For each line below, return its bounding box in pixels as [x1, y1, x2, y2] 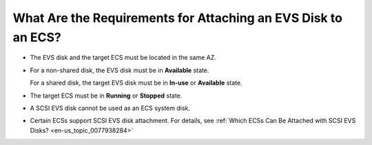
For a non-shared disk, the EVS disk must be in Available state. [30, 66, 209, 74]
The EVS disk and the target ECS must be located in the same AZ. [30, 54, 217, 62]
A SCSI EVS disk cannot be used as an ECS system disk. [30, 104, 191, 112]
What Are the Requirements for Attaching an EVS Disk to [12, 10, 342, 25]
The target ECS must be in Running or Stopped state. [30, 91, 183, 100]
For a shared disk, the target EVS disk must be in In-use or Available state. [30, 79, 242, 87]
